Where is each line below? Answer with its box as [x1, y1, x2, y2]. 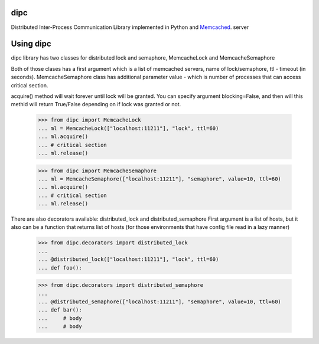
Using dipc [11, 39, 51, 49]
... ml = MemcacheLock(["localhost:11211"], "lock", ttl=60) [38, 125, 219, 132]
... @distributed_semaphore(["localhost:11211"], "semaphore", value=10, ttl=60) [38, 298, 282, 305]
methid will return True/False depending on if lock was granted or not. [11, 101, 181, 108]
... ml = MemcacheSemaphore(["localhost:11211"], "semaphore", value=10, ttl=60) [38, 175, 282, 182]
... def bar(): [38, 307, 82, 313]
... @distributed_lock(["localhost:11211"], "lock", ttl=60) [38, 256, 219, 263]
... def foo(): [38, 264, 82, 271]
